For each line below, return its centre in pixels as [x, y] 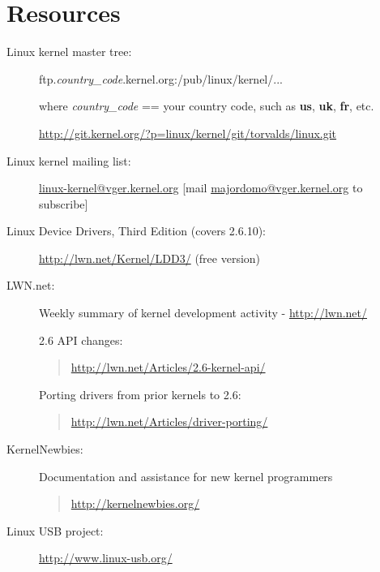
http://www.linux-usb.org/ [106, 558]
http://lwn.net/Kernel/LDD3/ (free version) [150, 258]
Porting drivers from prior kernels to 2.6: [140, 394]
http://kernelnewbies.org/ [135, 503]
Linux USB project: [55, 530]
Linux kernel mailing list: [69, 160]
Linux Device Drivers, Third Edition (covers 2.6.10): [136, 231]
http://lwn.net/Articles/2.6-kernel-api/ [168, 367]
